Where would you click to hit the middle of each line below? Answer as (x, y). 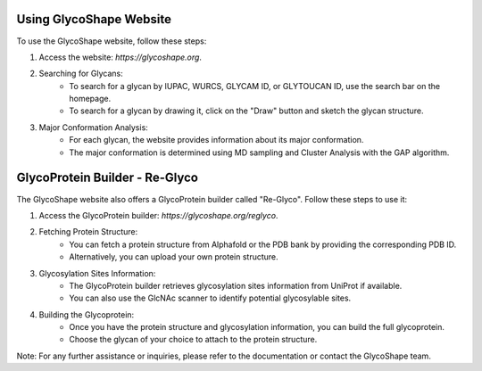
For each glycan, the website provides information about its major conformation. (216, 140)
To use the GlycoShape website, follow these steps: (112, 41)
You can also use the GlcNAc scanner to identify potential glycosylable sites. (210, 298)
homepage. (90, 99)
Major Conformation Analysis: (94, 127)
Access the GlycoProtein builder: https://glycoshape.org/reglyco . (158, 215)
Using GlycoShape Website (94, 19)
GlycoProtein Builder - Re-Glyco (107, 178)
